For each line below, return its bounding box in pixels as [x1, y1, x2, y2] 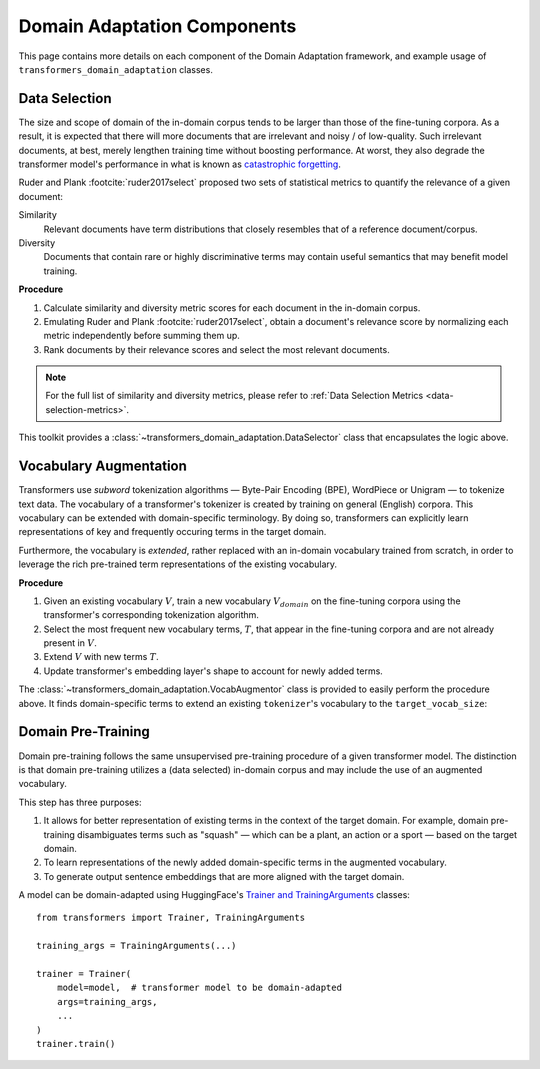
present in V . [43, 637, 97, 649]
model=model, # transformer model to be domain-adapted [56, 982, 342, 994]
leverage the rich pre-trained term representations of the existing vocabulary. [18, 558, 338, 570]
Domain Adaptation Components [18, 15, 297, 37]
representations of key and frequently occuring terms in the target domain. [18, 526, 327, 538]
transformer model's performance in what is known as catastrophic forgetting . [18, 158, 342, 170]
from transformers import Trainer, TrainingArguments [36, 912, 305, 924]
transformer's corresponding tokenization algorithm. [43, 609, 260, 621]
